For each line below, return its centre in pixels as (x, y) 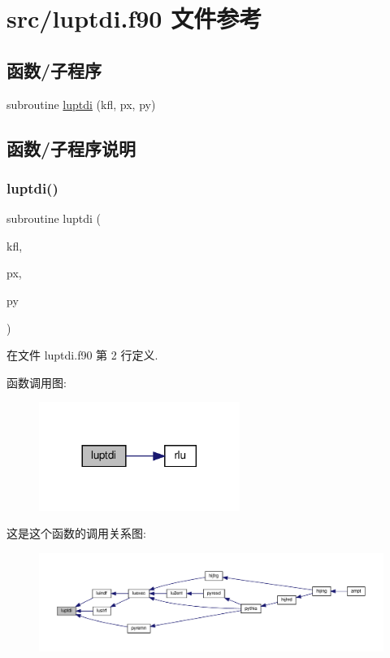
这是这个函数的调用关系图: (76, 533)
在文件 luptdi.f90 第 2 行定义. (82, 355)
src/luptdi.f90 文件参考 (134, 18)
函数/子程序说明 (71, 148)
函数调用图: (37, 382)
